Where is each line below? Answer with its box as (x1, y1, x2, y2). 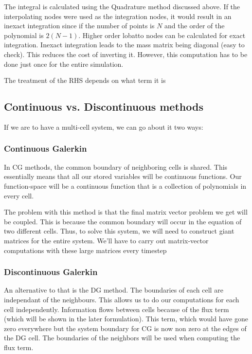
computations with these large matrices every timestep (4, 245, 167, 255)
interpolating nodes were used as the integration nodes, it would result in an (4, 11, 232, 21)
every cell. (4, 190, 34, 200)
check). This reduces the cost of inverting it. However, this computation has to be (4, 49, 248, 59)
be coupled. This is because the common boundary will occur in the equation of (4, 216, 242, 226)
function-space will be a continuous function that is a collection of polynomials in (4, 180, 247, 191)
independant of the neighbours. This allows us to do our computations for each (4, 294, 239, 304)
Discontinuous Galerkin (4, 266, 98, 278)
